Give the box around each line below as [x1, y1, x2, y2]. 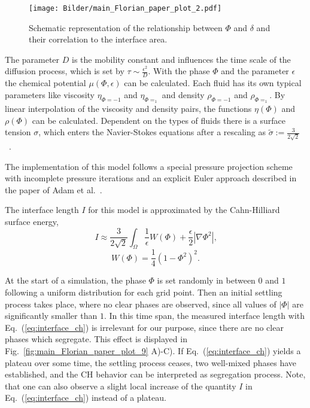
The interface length [5, 203, 79, 216]
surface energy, [5, 215, 59, 227]
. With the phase [148, 65, 210, 77]
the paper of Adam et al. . [5, 183, 102, 196]
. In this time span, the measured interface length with [104, 309, 305, 322]
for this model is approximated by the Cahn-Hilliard [88, 203, 280, 216]
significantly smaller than [5, 309, 98, 322]
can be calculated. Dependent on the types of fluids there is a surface [32, 114, 286, 126]
